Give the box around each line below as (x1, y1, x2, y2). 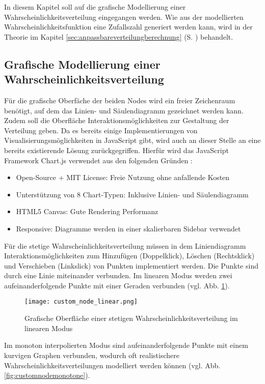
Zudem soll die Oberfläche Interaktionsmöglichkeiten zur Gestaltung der (4, 115, 229, 126)
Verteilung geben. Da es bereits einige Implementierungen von (4, 125, 198, 135)
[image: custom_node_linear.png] (24, 298, 138, 306)
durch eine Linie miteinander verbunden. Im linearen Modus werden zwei (4, 270, 232, 281)
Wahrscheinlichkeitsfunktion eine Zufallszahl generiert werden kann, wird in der (4, 21, 253, 32)
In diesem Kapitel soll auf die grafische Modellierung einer (4, 2, 186, 12)
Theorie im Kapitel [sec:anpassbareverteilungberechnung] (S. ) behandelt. (4, 31, 233, 42)
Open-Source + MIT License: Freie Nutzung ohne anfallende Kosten (16, 172, 230, 183)
